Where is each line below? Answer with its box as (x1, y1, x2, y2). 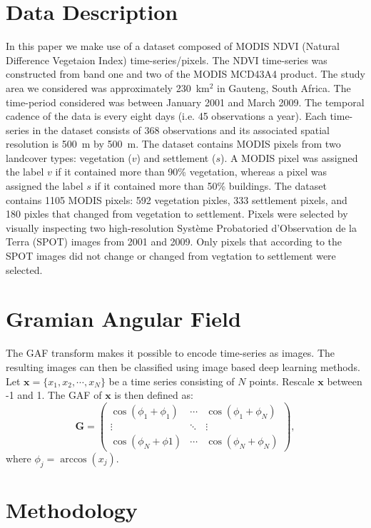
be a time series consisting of (108, 373, 235, 388)
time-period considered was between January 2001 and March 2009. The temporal (6, 94, 365, 109)
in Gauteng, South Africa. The (217, 80, 351, 95)
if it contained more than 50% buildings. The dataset (94, 178, 327, 193)
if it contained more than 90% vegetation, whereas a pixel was (55, 164, 327, 179)
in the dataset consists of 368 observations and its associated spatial (32, 122, 330, 137)
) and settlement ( (136, 150, 216, 165)
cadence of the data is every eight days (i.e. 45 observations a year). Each (6, 108, 327, 123)
